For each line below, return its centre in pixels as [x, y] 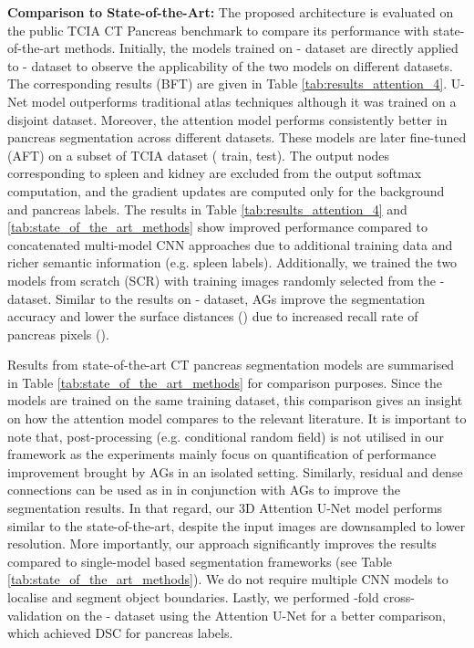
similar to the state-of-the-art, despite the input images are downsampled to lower [237, 525]
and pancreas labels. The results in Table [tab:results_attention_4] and [207, 209]
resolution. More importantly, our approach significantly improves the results [222, 543]
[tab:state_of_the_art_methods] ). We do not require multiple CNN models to [228, 579]
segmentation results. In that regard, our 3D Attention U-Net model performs [225, 508]
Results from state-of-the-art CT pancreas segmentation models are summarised [231, 365]
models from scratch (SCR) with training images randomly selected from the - [226, 280]
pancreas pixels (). [58, 334]
